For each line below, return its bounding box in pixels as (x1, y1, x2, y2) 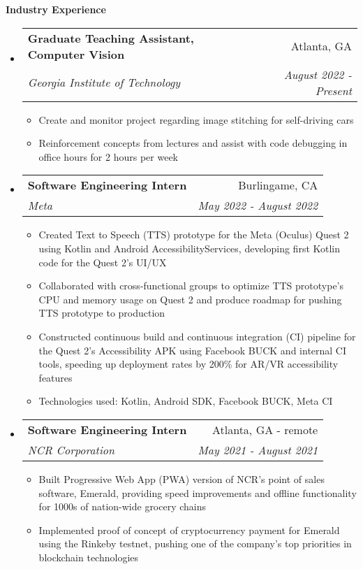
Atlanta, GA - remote (212, 421, 318, 438)
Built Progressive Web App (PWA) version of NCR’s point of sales (38, 471, 325, 486)
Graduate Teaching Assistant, (27, 29, 194, 46)
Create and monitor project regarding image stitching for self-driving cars (38, 112, 354, 127)
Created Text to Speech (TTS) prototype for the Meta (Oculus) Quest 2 (38, 227, 349, 242)
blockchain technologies (38, 549, 139, 564)
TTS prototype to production (38, 305, 165, 320)
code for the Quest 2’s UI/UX (38, 254, 167, 269)
